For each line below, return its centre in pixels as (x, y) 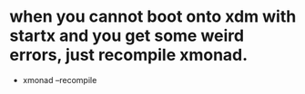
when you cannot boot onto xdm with (153, 17)
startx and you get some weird (127, 36)
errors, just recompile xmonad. (129, 55)
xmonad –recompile (60, 80)
